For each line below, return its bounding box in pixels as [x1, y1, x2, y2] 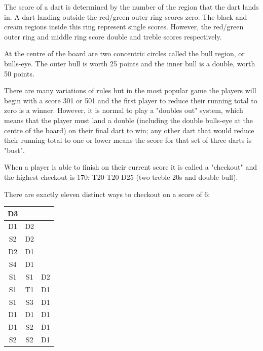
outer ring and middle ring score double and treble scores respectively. [4, 31, 222, 42]
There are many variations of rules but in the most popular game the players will [4, 85, 256, 96]
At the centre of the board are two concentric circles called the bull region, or [4, 48, 245, 59]
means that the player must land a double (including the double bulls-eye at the [4, 114, 253, 125]
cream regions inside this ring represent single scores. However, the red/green [4, 21, 244, 32]
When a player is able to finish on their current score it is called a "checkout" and [4, 162, 257, 172]
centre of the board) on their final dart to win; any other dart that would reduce [4, 125, 254, 135]
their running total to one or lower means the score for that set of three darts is [4, 135, 252, 145]
